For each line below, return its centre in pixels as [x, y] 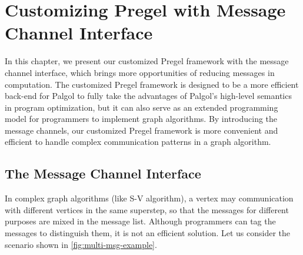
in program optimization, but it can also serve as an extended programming [141, 107]
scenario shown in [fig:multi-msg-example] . [81, 244]
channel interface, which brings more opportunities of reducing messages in [140, 72]
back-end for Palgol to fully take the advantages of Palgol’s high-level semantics [148, 96]
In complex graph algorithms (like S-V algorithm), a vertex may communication [149, 198]
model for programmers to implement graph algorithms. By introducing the [141, 119]
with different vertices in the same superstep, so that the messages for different [147, 209]
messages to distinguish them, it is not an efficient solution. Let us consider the [148, 233]
